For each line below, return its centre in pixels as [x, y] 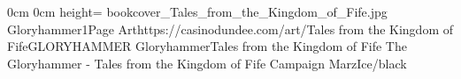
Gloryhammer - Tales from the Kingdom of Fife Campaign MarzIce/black [207, 63]
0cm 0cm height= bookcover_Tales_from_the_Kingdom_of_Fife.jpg [197, 11]
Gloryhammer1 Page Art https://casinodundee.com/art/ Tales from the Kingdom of [230, 29]
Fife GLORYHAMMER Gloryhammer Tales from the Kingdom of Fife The [207, 46]
